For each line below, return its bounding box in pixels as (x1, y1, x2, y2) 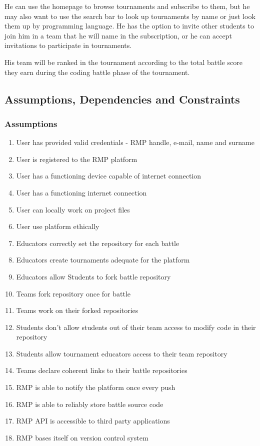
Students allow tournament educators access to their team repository (16, 348, 227, 358)
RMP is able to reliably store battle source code (16, 398, 163, 409)
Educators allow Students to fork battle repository (16, 271, 171, 281)
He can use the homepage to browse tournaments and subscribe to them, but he (4, 1, 250, 11)
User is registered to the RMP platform (16, 153, 137, 164)
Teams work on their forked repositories (16, 305, 138, 315)
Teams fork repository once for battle (16, 288, 130, 298)
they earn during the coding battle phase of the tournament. (4, 66, 190, 77)
